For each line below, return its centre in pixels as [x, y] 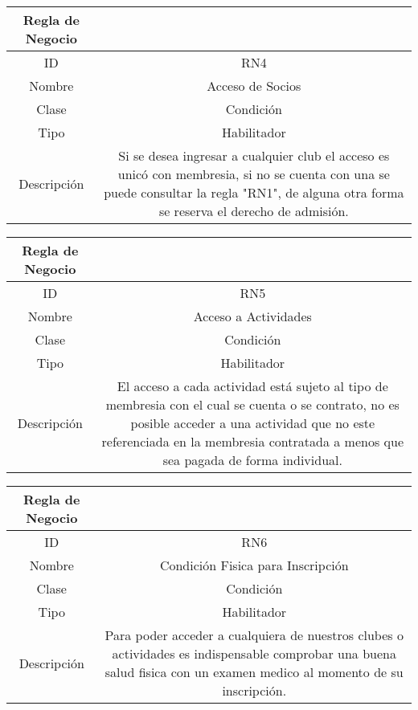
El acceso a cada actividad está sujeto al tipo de [252, 386]
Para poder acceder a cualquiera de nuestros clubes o [254, 635]
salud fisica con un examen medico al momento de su [254, 672]
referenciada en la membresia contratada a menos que [253, 441]
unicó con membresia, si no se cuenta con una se [254, 174]
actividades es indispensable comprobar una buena [254, 653]
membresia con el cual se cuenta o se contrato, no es [252, 404]
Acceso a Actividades [252, 316]
